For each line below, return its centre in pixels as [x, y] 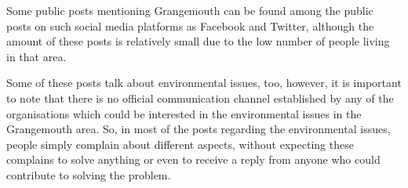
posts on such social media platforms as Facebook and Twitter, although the [190, 25]
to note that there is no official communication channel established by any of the [200, 98]
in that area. [36, 56]
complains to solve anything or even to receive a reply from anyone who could [193, 159]
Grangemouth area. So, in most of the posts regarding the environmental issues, [199, 129]
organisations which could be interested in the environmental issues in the [184, 113]
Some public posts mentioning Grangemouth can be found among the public [190, 10]
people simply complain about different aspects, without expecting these [180, 144]
